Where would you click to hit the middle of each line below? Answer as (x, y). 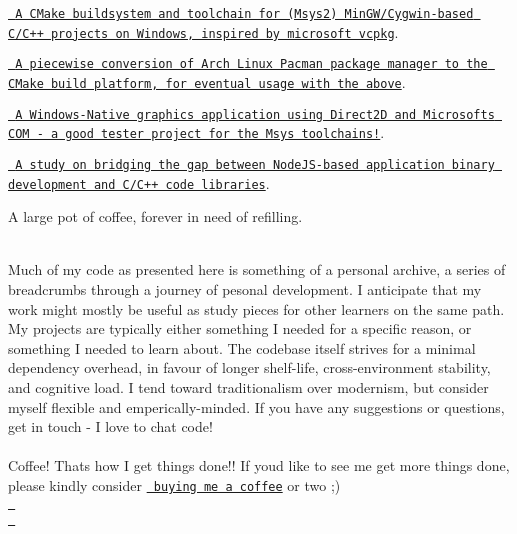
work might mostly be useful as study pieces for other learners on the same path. (256, 308)
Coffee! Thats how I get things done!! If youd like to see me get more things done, (259, 465)
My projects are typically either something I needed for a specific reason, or (240, 328)
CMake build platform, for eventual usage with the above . (207, 81)
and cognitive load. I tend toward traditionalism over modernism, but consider (248, 387)
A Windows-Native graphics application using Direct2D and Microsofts (255, 114)
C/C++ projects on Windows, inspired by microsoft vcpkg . (203, 31)
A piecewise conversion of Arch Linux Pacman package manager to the (251, 64)
